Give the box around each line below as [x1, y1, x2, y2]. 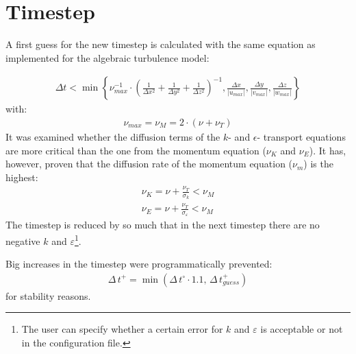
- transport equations [257, 129, 346, 143]
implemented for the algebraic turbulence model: [5, 50, 209, 64]
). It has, [309, 143, 346, 157]
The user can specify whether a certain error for [21, 322, 223, 336]
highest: [5, 169, 38, 184]
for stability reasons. [5, 288, 91, 303]
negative [5, 233, 40, 248]
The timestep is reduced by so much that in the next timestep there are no [5, 217, 320, 232]
